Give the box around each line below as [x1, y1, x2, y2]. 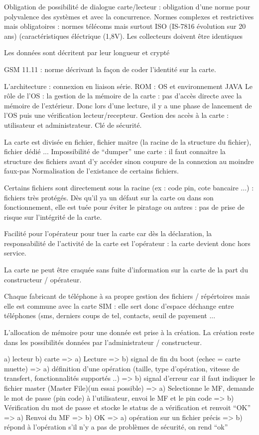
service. [4, 248, 26, 258]
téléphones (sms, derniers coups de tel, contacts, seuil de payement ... [4, 310, 216, 321]
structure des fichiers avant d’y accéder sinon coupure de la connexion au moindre [4, 156, 254, 166]
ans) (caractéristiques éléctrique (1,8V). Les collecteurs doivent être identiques [4, 30, 243, 41]
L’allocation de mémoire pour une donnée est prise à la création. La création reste [4, 327, 255, 338]
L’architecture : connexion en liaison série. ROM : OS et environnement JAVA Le [4, 81, 253, 91]
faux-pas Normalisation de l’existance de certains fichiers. [4, 166, 179, 176]
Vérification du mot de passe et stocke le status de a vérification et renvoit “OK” [4, 402, 251, 413]
